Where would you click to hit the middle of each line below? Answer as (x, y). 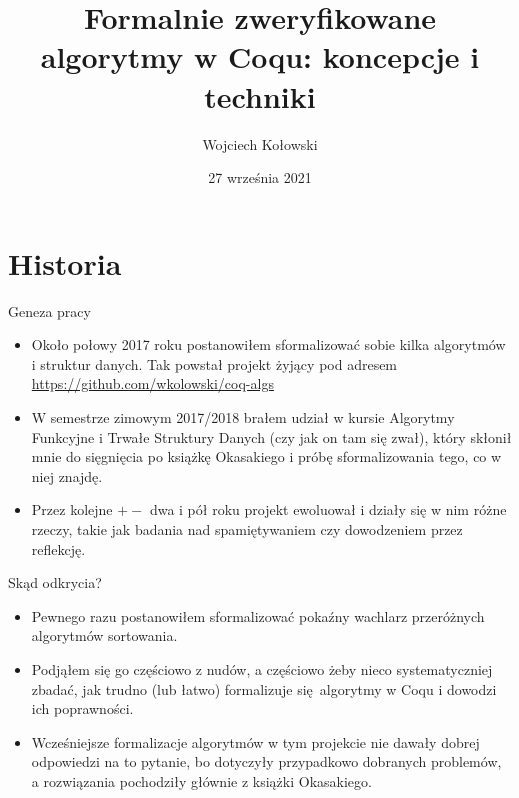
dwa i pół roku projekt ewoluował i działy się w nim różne (328, 509)
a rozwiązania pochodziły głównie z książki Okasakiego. (201, 780)
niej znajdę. (67, 475)
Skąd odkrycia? (55, 582)
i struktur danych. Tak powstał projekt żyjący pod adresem (214, 363)
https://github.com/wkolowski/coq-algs (152, 383)
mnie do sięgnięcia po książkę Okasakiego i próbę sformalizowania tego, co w (266, 456)
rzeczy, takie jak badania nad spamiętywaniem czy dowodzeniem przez (247, 528)
